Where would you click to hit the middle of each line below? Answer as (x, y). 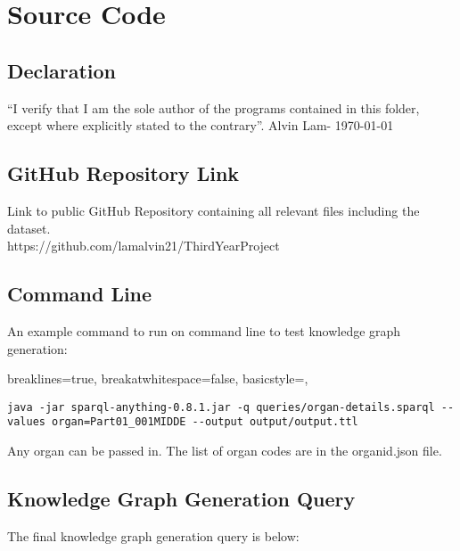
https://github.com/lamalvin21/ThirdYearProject (144, 246)
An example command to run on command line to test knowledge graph (204, 330)
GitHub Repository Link (123, 173)
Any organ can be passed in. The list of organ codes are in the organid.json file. (225, 451)
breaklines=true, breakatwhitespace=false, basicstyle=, (158, 378)
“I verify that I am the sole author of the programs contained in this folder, (214, 107)
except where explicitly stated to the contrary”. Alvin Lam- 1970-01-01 (201, 125)
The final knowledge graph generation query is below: (153, 535)
